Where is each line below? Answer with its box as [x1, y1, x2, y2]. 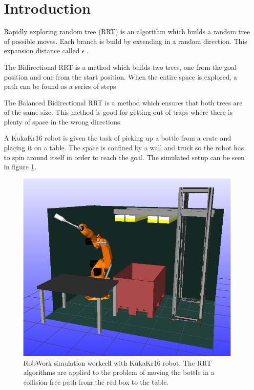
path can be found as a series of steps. [4, 81, 118, 91]
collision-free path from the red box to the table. [23, 377, 169, 387]
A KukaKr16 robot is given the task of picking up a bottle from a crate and [4, 133, 232, 143]
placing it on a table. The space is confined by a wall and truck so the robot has [4, 143, 244, 153]
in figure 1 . [4, 162, 37, 172]
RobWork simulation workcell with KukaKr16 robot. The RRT [23, 357, 212, 368]
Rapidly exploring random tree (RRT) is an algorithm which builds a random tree [4, 26, 250, 37]
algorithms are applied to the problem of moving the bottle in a [23, 367, 214, 377]
